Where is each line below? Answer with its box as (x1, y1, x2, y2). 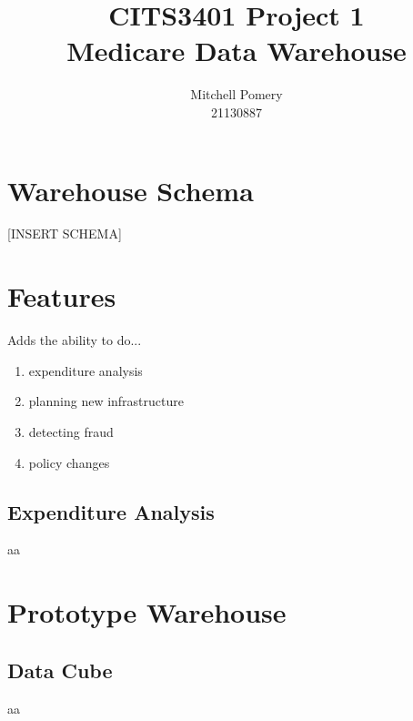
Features (7, 278, 116, 315)
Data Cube (7, 655, 113, 684)
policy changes (28, 452, 110, 472)
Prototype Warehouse (7, 594, 287, 631)
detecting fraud (28, 421, 114, 441)
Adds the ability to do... (7, 330, 142, 350)
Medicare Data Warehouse (66, 32, 407, 69)
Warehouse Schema (7, 171, 254, 208)
